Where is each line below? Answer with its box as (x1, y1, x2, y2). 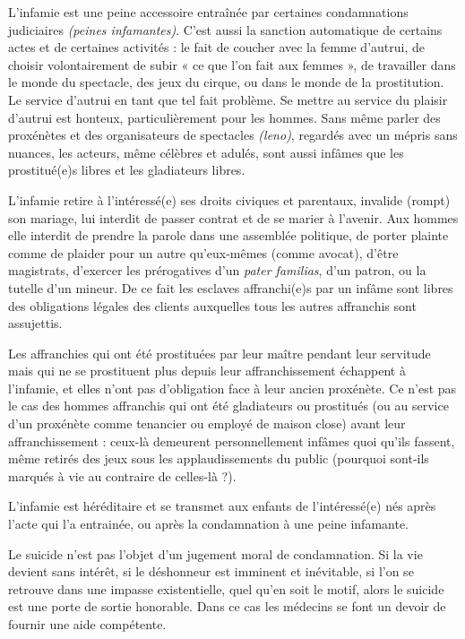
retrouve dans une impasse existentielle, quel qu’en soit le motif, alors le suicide (8, 579, 444, 598)
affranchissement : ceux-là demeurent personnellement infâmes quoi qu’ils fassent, (8, 431, 455, 450)
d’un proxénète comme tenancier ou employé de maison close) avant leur (8, 414, 406, 433)
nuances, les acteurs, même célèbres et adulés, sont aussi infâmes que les (8, 142, 404, 161)
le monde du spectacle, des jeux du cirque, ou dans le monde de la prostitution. (8, 73, 444, 91)
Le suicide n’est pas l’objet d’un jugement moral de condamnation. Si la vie (8, 544, 423, 563)
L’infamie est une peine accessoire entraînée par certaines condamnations (8, 3, 409, 21)
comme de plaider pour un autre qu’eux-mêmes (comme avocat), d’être (8, 243, 399, 262)
